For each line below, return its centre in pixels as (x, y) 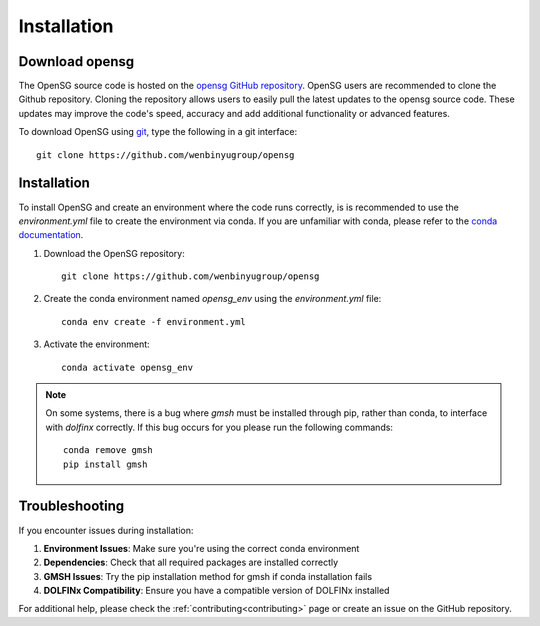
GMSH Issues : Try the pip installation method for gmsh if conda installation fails (208, 576)
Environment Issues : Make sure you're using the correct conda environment (201, 548)
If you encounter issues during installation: (106, 530)
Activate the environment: (96, 344)
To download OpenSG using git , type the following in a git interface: (158, 132)
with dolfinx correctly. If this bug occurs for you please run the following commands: (219, 427)
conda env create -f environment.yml (154, 321)
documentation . (51, 235)
